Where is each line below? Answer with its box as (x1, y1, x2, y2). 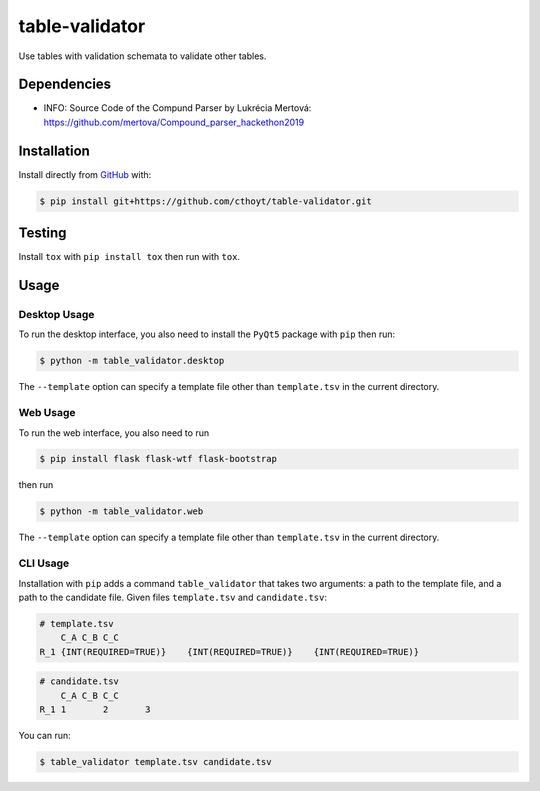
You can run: (18, 730, 72, 742)
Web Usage (18, 406, 76, 420)
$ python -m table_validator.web (39, 506, 204, 517)
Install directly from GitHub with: (18, 168, 152, 180)
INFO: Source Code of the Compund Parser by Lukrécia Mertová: (43, 102, 312, 114)
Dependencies (18, 76, 112, 93)
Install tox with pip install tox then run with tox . (18, 251, 240, 263)
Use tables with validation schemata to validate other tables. (18, 50, 267, 62)
